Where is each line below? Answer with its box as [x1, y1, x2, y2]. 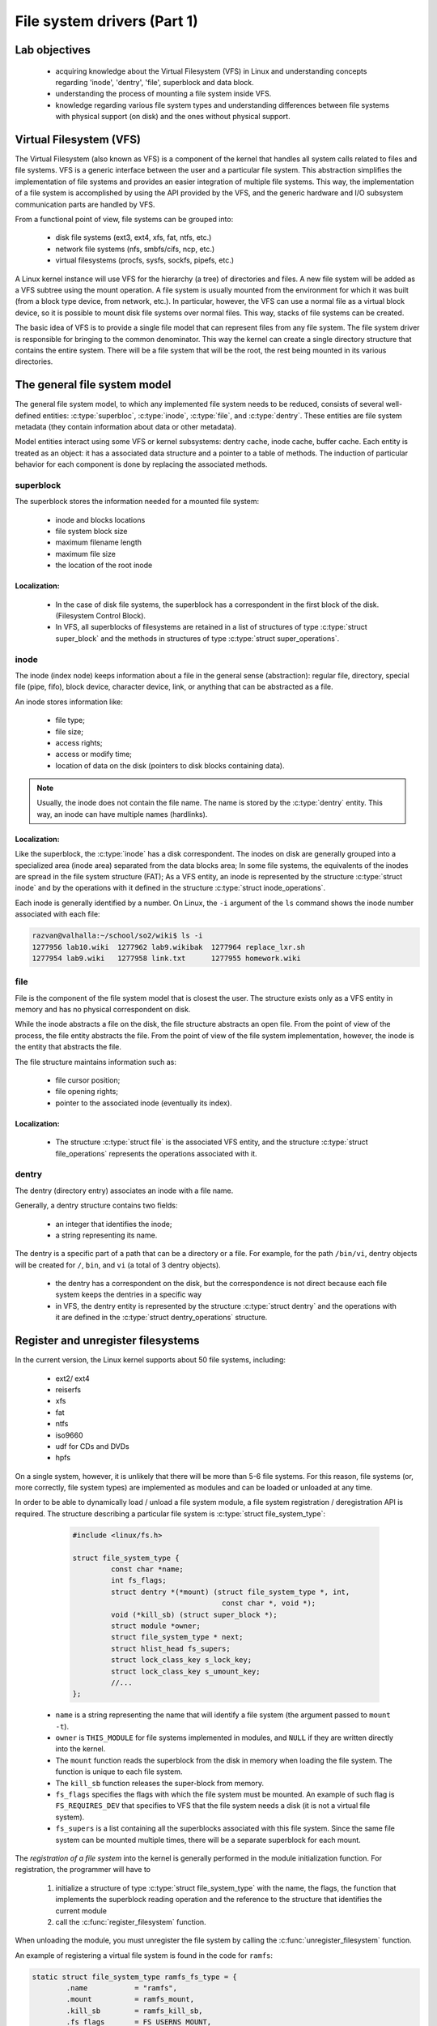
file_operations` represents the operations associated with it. [55, 1148, 258, 1158]
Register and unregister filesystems [15, 1334, 200, 1348]
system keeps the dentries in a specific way [55, 1289, 202, 1300]
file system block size [55, 527, 128, 536]
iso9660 [55, 1430, 84, 1440]
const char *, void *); [221, 1599, 316, 1608]
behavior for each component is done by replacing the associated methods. [15, 459, 268, 469]
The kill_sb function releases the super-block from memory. [55, 1778, 265, 1788]
